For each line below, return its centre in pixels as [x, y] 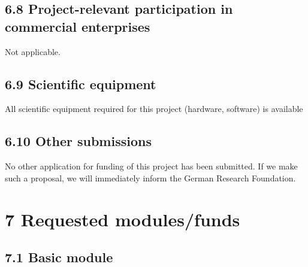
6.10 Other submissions [78, 141]
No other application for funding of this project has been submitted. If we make [151, 166]
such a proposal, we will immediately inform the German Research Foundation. [150, 178]
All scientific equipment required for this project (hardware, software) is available [154, 109]
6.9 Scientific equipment [81, 84]
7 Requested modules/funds [123, 219]
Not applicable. [33, 51]
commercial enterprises [78, 26]
